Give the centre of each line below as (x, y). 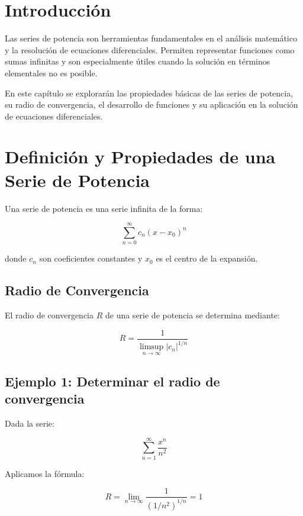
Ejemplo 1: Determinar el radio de (112, 381)
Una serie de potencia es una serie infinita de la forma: (104, 208)
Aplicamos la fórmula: (45, 473)
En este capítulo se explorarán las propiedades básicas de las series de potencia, (149, 93)
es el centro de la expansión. (207, 258)
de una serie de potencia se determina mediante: (192, 315)
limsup (151, 347)
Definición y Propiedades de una (140, 157)
